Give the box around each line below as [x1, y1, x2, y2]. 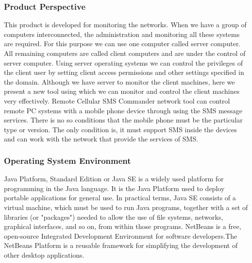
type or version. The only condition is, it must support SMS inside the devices [4, 124, 237, 134]
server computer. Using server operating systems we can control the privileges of [4, 57, 243, 68]
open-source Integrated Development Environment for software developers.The [4, 230, 237, 241]
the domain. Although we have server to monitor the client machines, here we [4, 76, 235, 87]
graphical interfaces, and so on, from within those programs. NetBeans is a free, [4, 221, 241, 231]
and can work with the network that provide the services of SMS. [4, 134, 199, 144]
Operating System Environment [4, 154, 131, 166]
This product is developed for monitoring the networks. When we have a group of [4, 19, 247, 30]
